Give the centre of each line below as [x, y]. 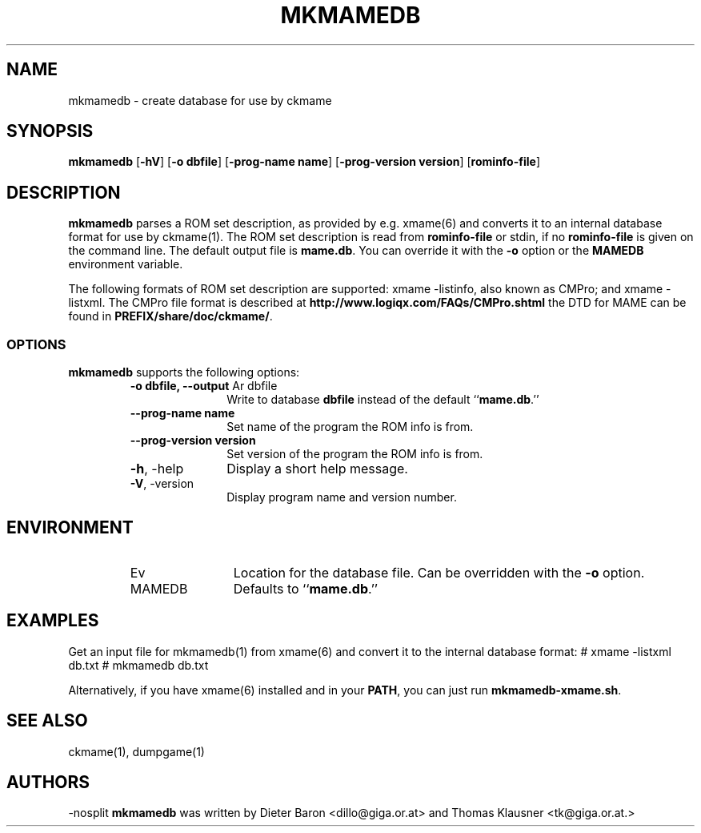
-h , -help [157, 469]
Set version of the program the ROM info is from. [355, 454]
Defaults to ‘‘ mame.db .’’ [306, 588]
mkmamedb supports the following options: [184, 372]
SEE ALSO [47, 721]
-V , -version [162, 484]
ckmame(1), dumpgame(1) [136, 751]
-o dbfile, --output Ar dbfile [204, 386]
